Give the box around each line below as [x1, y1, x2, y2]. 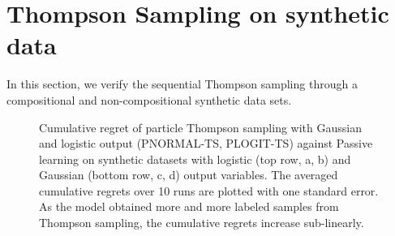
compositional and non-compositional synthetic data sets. [6, 91, 292, 108]
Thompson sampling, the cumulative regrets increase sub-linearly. [39, 214, 364, 231]
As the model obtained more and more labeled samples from [39, 198, 339, 215]
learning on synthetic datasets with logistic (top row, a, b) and [39, 150, 351, 167]
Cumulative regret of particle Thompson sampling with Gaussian [39, 118, 362, 135]
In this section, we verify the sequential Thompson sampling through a [6, 75, 358, 92]
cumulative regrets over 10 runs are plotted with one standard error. [39, 182, 379, 199]
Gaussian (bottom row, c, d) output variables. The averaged [39, 166, 338, 183]
